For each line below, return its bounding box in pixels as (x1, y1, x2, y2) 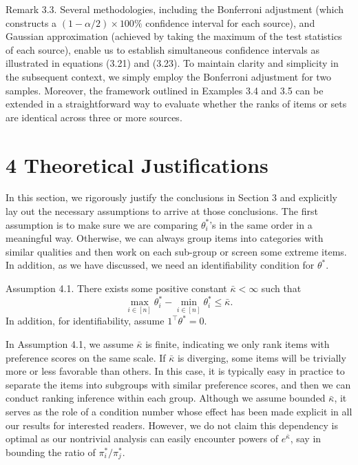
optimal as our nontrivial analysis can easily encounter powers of (6, 431, 279, 446)
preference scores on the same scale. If (6, 350, 166, 364)
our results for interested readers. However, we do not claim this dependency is (6, 417, 338, 432)
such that (261, 281, 302, 296)
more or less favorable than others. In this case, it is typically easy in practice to (6, 364, 345, 378)
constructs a (6, 15, 57, 30)
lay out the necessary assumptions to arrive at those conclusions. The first (6, 204, 318, 218)
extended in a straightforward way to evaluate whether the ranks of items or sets (6, 96, 347, 111)
